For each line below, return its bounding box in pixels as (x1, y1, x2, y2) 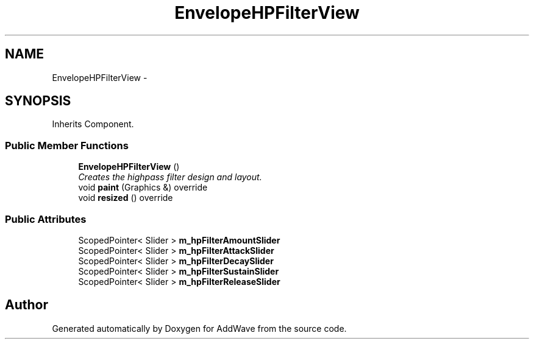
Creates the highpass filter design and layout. (78, 172, 262, 183)
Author (5, 297, 48, 313)
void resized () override (78, 192, 173, 203)
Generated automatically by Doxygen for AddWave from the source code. (52, 323, 347, 334)
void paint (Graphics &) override (78, 182, 208, 193)
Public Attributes (5, 212, 87, 225)
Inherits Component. (52, 119, 134, 130)
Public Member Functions (5, 139, 129, 152)
